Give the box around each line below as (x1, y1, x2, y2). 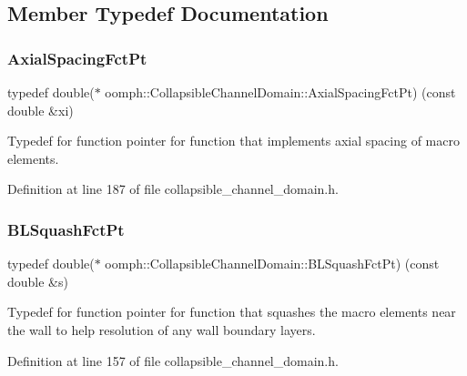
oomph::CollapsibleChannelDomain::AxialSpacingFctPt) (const (105, 83, 456, 101)
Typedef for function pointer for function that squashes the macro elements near (7, 302, 456, 321)
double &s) (7, 271, 68, 290)
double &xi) (7, 100, 74, 119)
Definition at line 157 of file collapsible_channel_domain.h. (7, 351, 339, 370)
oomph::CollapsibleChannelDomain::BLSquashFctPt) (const (105, 254, 440, 273)
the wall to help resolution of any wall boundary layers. (7, 320, 316, 339)
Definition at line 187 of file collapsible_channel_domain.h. (7, 179, 339, 198)
